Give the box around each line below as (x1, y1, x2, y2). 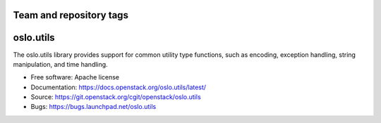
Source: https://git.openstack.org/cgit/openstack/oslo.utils (30, 93, 201, 101)
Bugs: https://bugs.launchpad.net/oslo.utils (30, 103, 157, 111)
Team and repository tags (13, 9, 128, 21)
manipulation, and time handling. (13, 60, 109, 68)
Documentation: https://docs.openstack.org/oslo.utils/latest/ (30, 83, 207, 91)
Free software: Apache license (30, 73, 120, 82)
